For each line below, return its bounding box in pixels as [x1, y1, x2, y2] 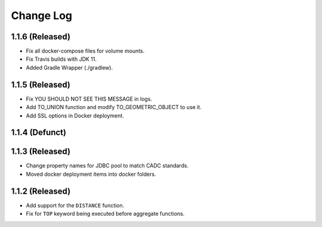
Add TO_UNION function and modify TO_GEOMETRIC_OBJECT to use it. [26, 104, 202, 111]
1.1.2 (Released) [11, 186, 71, 196]
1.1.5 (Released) [11, 79, 71, 89]
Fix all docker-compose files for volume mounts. [26, 48, 145, 55]
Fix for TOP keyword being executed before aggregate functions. [26, 210, 185, 217]
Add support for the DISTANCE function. [26, 201, 125, 209]
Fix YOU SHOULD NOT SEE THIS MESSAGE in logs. [26, 95, 152, 102]
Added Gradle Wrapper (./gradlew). [26, 64, 113, 71]
